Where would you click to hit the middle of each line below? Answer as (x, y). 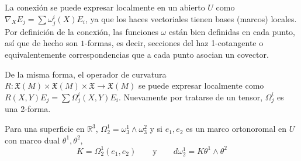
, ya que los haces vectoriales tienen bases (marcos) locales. (191, 18)
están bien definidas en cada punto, (232, 31)
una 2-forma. (28, 109)
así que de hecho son (41, 43)
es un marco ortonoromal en (236, 129)
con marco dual (32, 140)
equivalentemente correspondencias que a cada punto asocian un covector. (137, 54)
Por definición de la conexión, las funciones (82, 31)
